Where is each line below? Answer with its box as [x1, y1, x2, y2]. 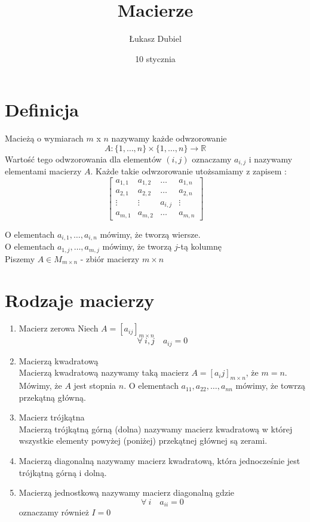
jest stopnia [73, 379, 116, 392]
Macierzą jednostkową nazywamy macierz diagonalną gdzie [19, 486, 235, 499]
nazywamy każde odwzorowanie [111, 132, 227, 145]
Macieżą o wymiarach [5, 132, 84, 145]
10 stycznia [135, 52, 176, 65]
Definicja [5, 97, 79, 122]
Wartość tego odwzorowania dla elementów [5, 152, 162, 165]
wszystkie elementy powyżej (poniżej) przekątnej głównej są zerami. [19, 434, 268, 447]
